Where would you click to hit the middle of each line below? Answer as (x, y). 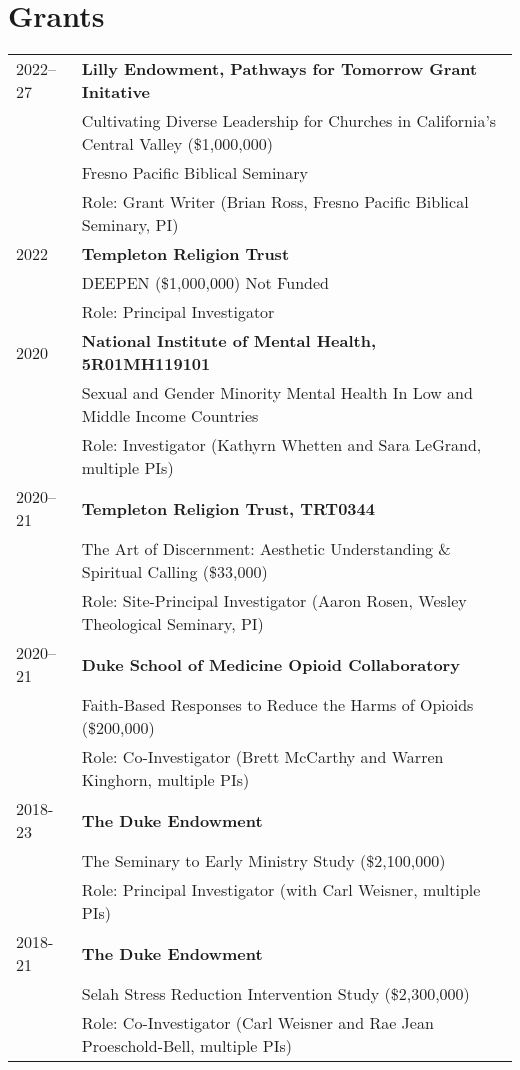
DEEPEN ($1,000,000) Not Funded (205, 283)
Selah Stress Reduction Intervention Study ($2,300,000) (275, 994)
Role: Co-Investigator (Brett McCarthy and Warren (262, 757)
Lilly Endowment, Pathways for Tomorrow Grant (279, 69)
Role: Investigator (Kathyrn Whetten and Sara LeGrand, (281, 445)
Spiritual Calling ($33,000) (174, 572)
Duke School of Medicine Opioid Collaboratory (270, 664)
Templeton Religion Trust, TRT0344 (228, 508)
